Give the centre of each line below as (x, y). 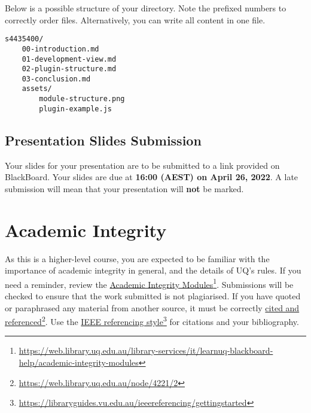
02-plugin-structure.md (69, 69)
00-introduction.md (60, 49)
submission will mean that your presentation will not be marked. (124, 188)
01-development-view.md (69, 59)
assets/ (37, 89)
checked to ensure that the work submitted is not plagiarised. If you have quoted (153, 295)
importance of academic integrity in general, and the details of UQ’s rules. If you (153, 270)
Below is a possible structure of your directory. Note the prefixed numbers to (146, 8)
